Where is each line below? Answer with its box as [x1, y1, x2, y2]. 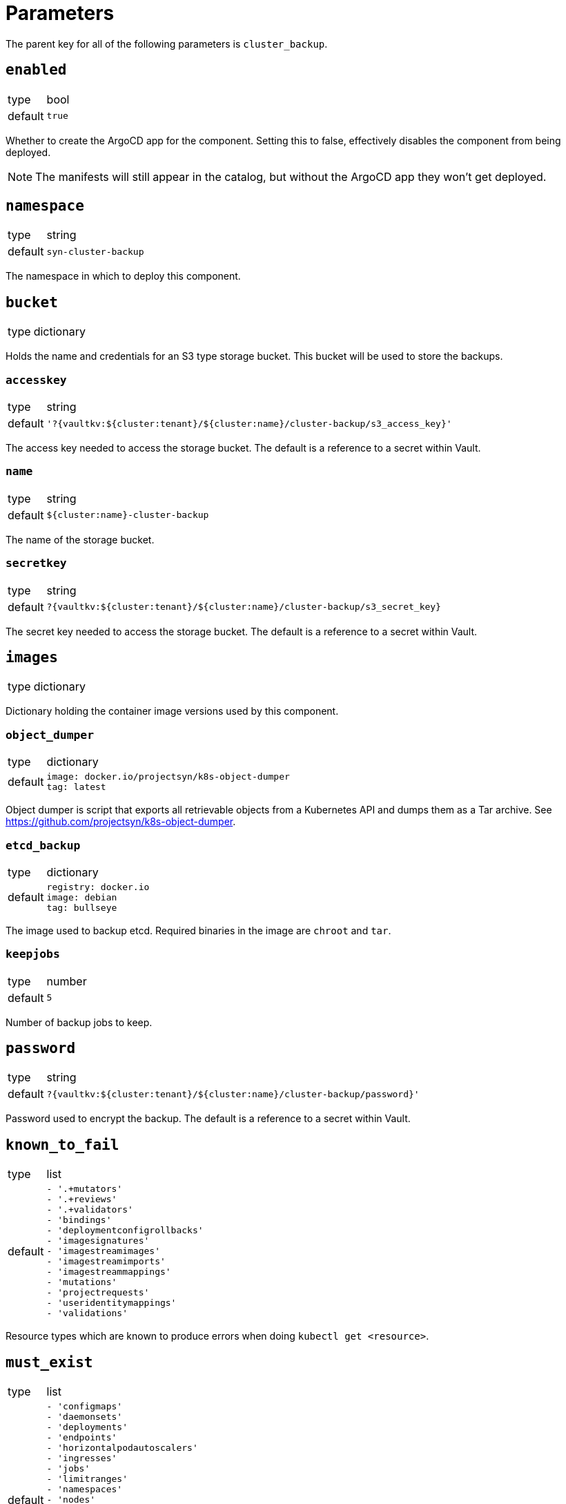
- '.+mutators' [46, 1184, 123, 1195]
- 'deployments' [46, 1422, 128, 1433]
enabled [6, 61, 67, 79]
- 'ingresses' [46, 1453, 117, 1464]
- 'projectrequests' [46, 1287, 150, 1298]
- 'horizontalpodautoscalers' [46, 1443, 198, 1454]
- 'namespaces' [46, 1484, 123, 1495]
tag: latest [46, 782, 106, 793]
